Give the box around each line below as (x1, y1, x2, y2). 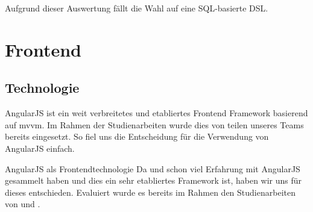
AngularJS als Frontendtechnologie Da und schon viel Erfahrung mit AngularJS (5, 162, 300, 175)
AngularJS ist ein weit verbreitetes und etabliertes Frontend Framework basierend (5, 107, 308, 119)
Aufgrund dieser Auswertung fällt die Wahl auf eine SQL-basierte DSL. (5, 2, 268, 14)
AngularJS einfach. (5, 142, 75, 154)
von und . (5, 198, 40, 210)
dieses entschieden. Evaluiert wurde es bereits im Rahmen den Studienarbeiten (5, 185, 296, 198)
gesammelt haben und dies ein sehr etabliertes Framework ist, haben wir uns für (5, 174, 302, 187)
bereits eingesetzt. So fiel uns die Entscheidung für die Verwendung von (5, 130, 269, 143)
